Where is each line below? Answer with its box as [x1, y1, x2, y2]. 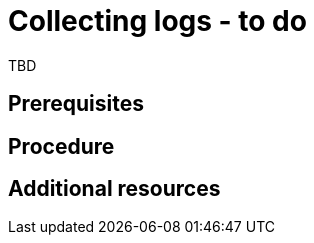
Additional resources [8, 176, 221, 202]
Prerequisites [8, 91, 144, 117]
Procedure [8, 133, 115, 159]
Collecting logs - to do [8, 4, 307, 38]
